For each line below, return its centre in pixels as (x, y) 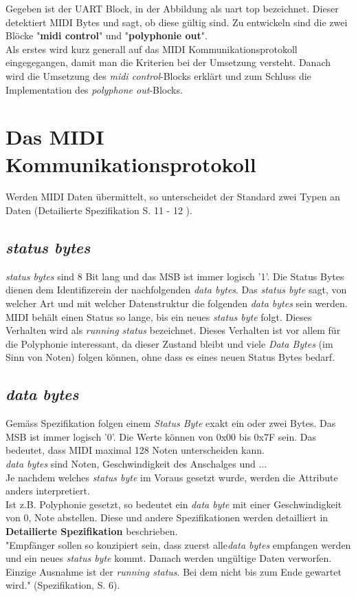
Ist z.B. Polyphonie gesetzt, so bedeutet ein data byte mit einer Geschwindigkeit (174, 504)
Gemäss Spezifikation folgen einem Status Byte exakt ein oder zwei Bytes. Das (171, 423)
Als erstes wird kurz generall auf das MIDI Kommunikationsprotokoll (152, 49)
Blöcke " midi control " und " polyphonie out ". (107, 35)
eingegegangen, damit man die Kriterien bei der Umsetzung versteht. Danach (168, 62)
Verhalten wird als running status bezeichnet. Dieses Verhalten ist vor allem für (173, 330)
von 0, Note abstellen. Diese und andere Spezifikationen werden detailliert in (167, 517)
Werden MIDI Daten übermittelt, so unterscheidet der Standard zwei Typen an (173, 197)
